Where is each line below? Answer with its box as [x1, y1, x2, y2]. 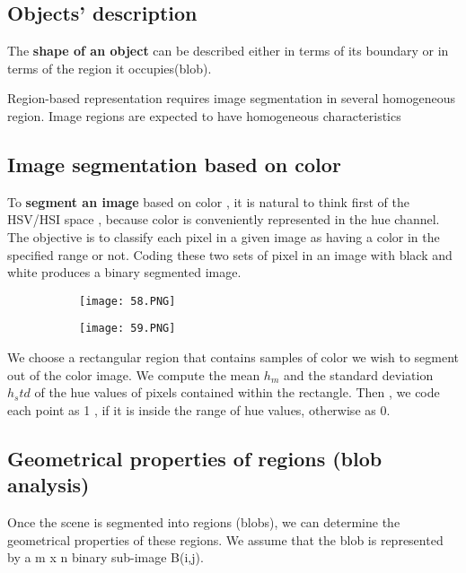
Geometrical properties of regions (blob [7, 444, 382, 472]
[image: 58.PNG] [79, 294, 176, 308]
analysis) [7, 471, 90, 499]
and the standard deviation [283, 365, 434, 384]
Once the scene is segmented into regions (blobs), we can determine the [7, 513, 400, 532]
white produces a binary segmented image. [7, 263, 242, 282]
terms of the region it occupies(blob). [7, 58, 212, 77]
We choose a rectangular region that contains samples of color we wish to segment [7, 348, 459, 367]
